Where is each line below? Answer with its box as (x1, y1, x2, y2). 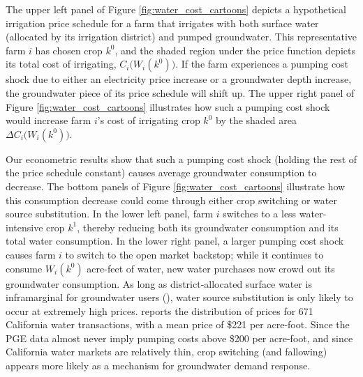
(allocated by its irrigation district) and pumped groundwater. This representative (6, 29, 357, 44)
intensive (6, 220, 43, 234)
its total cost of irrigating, (6, 56, 117, 71)
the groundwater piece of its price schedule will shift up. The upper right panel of (6, 85, 355, 100)
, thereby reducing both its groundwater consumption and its (77, 220, 339, 234)
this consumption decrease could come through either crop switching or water (6, 192, 337, 207)
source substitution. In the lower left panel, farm (6, 206, 214, 221)
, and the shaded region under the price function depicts (114, 43, 355, 57)
